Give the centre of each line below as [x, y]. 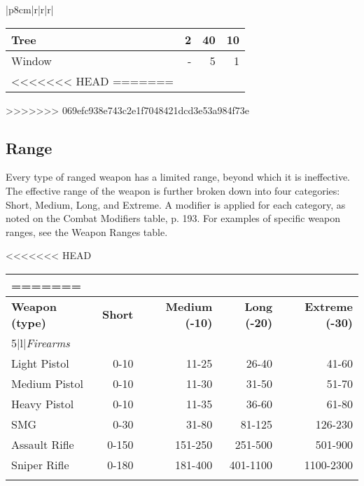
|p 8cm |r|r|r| [30, 9]
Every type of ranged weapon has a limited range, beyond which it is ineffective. [178, 177]
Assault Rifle [43, 444]
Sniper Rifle [40, 464]
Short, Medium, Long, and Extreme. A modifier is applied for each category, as [176, 204]
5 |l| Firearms [41, 342]
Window [31, 60]
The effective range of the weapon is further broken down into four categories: [173, 190]
